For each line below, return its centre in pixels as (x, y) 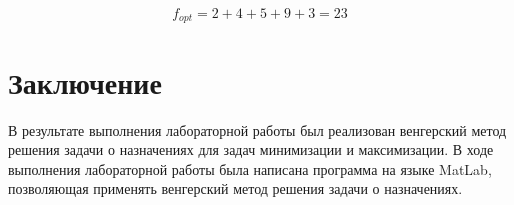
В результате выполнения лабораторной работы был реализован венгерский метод (257, 129)
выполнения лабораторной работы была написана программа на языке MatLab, (250, 168)
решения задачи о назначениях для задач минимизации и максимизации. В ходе (251, 149)
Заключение (85, 81)
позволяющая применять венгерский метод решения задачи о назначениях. (235, 188)
